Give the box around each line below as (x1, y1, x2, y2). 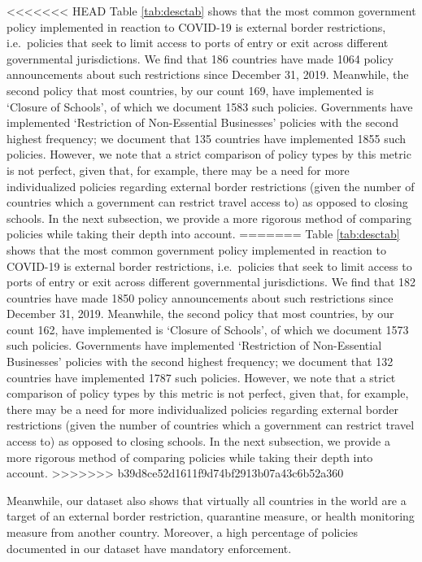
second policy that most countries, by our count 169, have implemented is (7, 81, 374, 98)
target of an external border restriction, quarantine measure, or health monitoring (7, 508, 415, 525)
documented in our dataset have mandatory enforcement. (7, 539, 292, 556)
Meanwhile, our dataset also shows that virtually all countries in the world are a (7, 491, 407, 508)
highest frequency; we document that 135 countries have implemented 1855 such (7, 129, 407, 146)
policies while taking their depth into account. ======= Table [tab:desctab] (7, 225, 400, 242)
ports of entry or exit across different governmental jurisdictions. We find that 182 (7, 273, 416, 290)
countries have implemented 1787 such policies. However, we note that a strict (7, 368, 396, 386)
